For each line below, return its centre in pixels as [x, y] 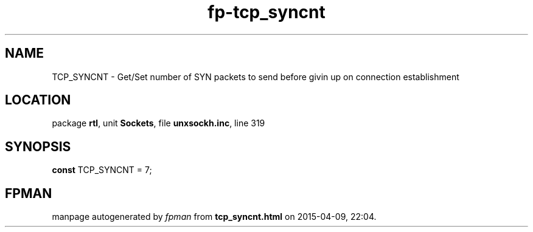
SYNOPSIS [38, 146]
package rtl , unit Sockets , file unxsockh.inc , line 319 [159, 123]
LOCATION [38, 100]
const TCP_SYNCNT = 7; [102, 170]
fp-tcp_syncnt [266, 12]
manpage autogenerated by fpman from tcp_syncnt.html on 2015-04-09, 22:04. [214, 217]
